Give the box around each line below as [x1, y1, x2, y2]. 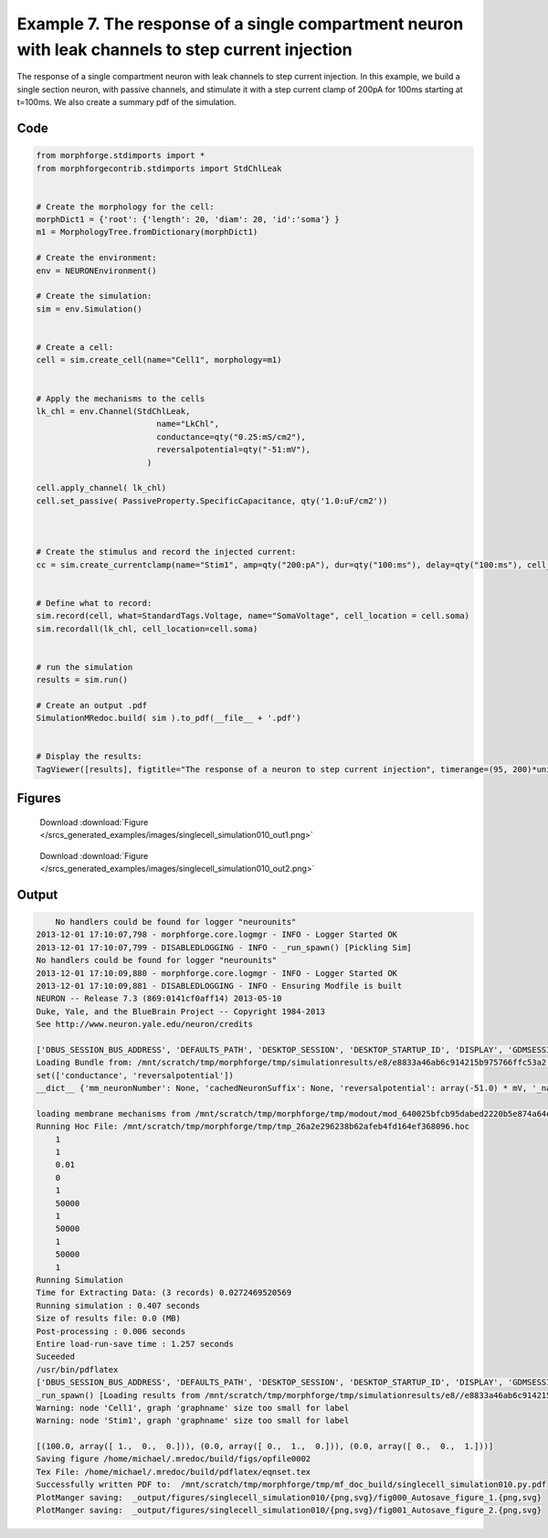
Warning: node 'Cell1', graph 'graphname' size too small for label [36, 1403, 350, 1413]
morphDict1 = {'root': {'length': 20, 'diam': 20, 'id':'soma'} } [36, 215, 340, 225]
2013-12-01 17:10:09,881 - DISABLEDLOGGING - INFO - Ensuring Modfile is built [36, 981, 403, 991]
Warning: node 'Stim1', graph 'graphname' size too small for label [36, 1416, 350, 1426]
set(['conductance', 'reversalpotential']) [36, 1070, 235, 1080]
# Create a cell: [36, 342, 114, 352]
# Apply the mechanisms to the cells [36, 393, 205, 404]
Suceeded [36, 1352, 76, 1362]
